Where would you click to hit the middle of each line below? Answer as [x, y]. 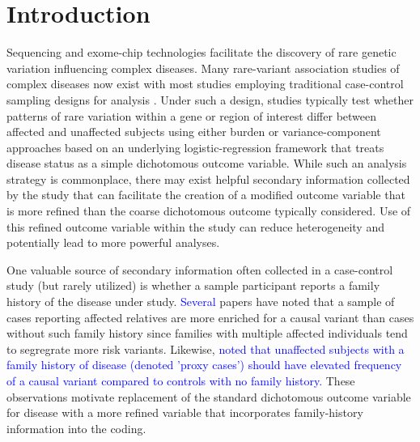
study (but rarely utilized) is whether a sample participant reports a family [193, 285]
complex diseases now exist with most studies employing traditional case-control [205, 84]
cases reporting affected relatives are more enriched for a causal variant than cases [210, 317]
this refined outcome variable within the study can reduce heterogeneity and [195, 226]
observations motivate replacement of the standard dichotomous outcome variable [209, 396]
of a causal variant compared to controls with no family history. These [181, 380]
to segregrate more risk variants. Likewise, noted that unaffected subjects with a [206, 348]
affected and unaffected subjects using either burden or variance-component [194, 132]
